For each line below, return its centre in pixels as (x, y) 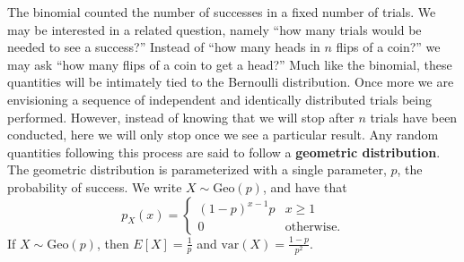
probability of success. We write (95, 186)
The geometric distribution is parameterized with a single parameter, (197, 169)
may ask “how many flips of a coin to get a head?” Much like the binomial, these (230, 64)
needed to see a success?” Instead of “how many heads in (164, 47)
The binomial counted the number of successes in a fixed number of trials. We (222, 12)
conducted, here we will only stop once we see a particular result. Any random (223, 135)
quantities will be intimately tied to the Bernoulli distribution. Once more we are (231, 82)
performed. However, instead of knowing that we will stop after (181, 117)
